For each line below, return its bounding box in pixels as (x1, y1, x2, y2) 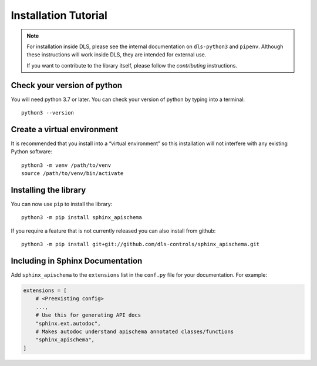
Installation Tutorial (11, 9, 108, 22)
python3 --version (21, 109, 75, 116)
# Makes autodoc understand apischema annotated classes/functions (35, 328, 234, 335)
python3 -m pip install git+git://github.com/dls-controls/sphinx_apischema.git (21, 241, 260, 248)
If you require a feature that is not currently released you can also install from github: (11, 227, 216, 234)
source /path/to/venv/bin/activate (21, 170, 124, 177)
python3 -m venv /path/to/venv (21, 162, 112, 169)
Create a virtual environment (11, 124, 119, 135)
